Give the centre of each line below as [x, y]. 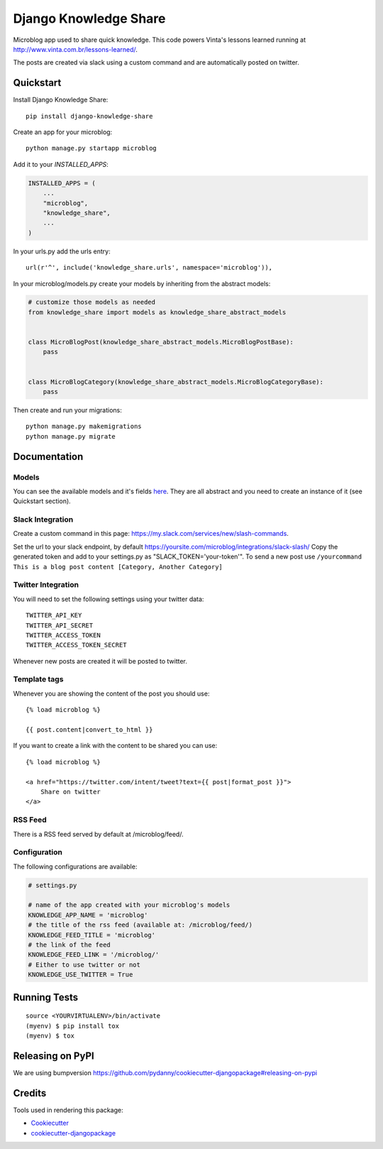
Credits [30, 1093]
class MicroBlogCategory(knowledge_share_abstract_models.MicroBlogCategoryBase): [176, 382]
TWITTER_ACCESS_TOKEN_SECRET [76, 645]
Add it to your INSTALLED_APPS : [61, 164]
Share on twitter [70, 792]
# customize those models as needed [92, 302]
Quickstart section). [42, 501]
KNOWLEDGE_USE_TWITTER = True [81, 975]
